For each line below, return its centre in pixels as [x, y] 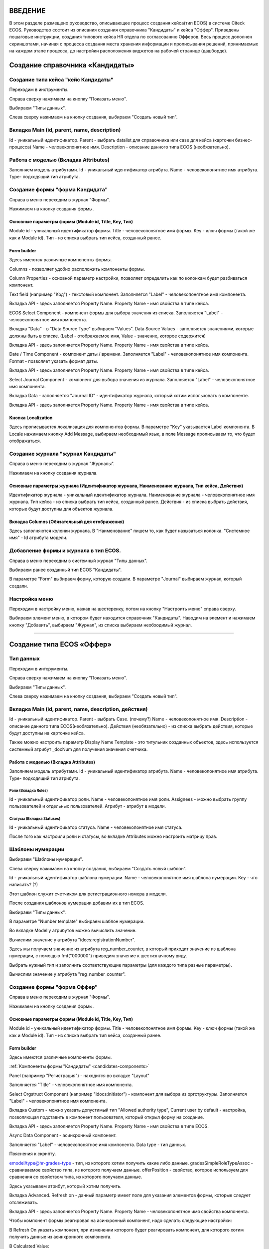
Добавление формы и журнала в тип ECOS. [65, 551]
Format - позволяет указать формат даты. [54, 361]
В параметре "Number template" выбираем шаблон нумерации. [77, 921]
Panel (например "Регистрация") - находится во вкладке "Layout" [79, 1075]
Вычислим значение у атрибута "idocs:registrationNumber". [72, 940]
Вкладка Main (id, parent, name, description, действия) [78, 709]
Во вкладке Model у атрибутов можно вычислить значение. [73, 931]
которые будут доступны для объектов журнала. [61, 509]
